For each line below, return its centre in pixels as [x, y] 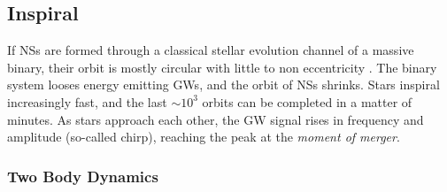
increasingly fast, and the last [87, 101]
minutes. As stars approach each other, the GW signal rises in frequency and [216, 119]
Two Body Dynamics [83, 176]
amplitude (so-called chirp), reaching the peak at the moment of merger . [204, 137]
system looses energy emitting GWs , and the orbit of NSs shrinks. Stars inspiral [223, 84]
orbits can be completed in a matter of [307, 101]
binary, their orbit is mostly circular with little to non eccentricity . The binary [222, 67]
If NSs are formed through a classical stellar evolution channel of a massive [211, 50]
